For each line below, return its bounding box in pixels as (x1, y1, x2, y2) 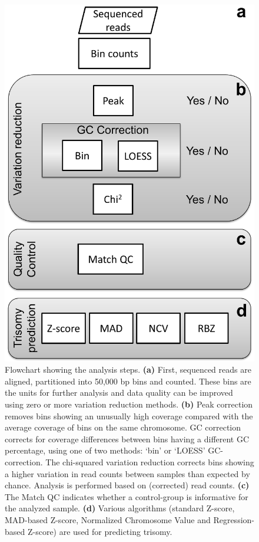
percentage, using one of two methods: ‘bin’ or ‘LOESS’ (5, 444, 205, 456)
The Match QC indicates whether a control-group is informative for (5, 490, 248, 502)
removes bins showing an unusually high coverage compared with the (5, 409, 253, 422)
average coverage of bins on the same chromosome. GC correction (5, 421, 241, 433)
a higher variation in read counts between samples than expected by (5, 467, 250, 479)
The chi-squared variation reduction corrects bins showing (45, 456, 254, 468)
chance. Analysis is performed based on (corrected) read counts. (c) (5, 479, 250, 491)
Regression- (213, 514, 254, 525)
